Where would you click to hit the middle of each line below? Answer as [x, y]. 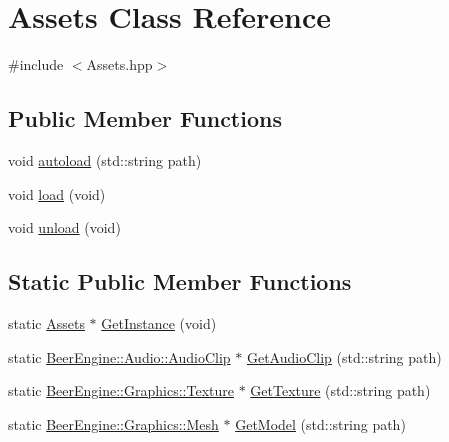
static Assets [46, 322]
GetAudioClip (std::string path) [344, 356]
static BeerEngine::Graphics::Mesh [113, 423]
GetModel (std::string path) [320, 423]
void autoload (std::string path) [105, 159]
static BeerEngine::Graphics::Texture [121, 390]
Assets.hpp [119, 64]
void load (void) [57, 193]
